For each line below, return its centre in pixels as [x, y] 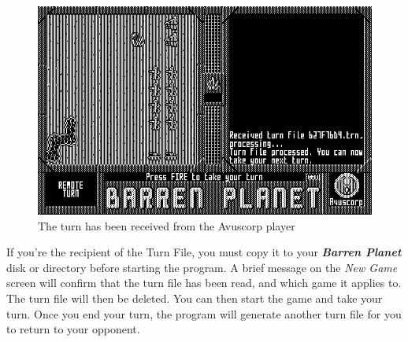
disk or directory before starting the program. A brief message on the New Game [202, 267]
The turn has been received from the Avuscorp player [167, 225]
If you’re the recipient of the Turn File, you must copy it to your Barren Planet [204, 252]
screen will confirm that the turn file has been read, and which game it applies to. [204, 283]
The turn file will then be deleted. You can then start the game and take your [195, 298]
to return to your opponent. [73, 329]
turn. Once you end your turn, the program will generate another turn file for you [204, 313]
